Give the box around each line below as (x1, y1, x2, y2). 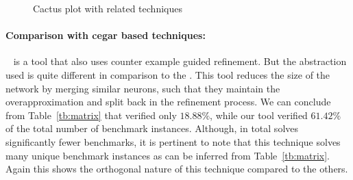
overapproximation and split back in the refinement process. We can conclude (5, 94, 331, 109)
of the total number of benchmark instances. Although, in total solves (5, 121, 299, 136)
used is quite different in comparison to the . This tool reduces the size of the (5, 67, 330, 81)
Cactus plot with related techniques (33, 1, 182, 15)
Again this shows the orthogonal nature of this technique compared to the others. (5, 162, 348, 176)
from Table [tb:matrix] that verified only (5, 107, 177, 122)
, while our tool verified (210, 107, 308, 122)
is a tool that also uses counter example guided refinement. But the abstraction (13, 54, 347, 68)
